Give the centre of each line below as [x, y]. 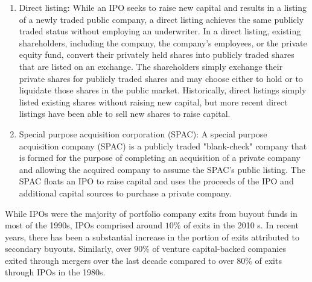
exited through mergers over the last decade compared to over [119, 260]
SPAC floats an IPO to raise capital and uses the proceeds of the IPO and [156, 181]
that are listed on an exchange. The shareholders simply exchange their [151, 66]
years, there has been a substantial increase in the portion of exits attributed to [152, 237]
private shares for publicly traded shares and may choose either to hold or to [161, 78]
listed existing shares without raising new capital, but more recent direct [153, 102]
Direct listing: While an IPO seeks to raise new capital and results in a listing [163, 7]
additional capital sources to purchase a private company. [125, 193]
